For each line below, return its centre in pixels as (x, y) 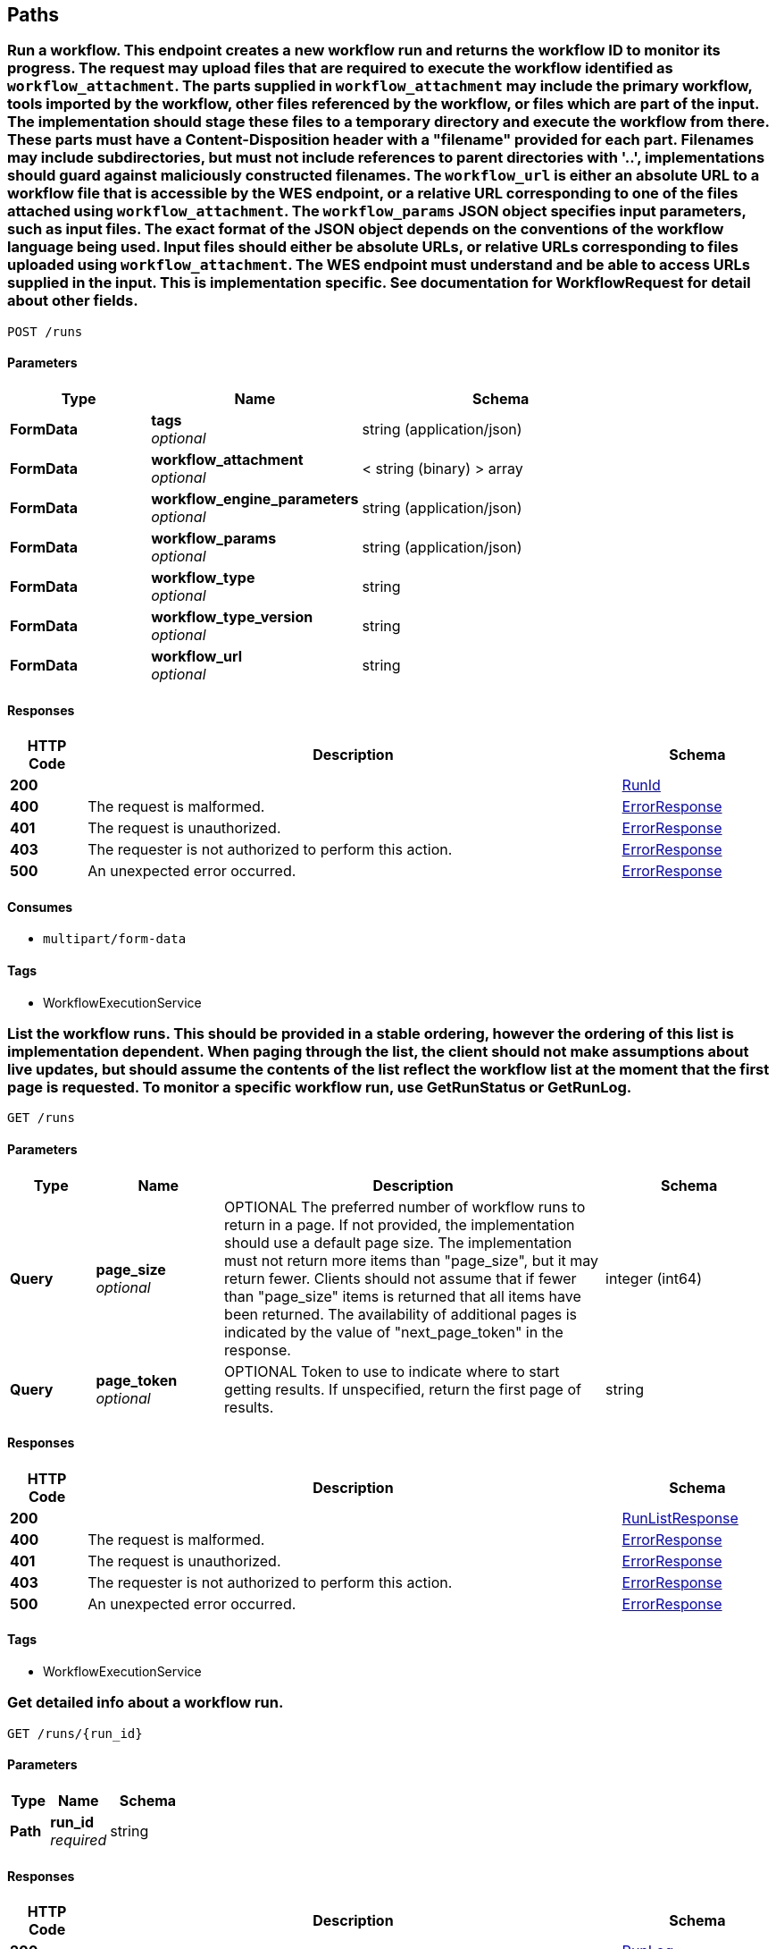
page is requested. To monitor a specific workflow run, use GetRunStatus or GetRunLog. (320, 1088)
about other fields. (73, 301)
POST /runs (45, 331)
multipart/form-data (115, 939)
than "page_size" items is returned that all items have (403, 1296)
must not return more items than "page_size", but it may (412, 1260)
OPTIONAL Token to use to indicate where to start (392, 1371)
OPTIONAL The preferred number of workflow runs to (405, 1207)
